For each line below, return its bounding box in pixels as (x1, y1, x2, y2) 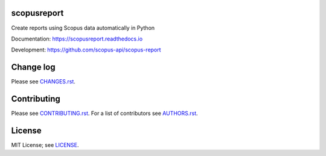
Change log (11, 62, 56, 73)
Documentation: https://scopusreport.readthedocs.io (11, 35, 143, 42)
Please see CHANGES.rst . (11, 78, 75, 85)
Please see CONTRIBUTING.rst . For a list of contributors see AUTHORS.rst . (11, 109, 199, 117)
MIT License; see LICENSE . (11, 141, 79, 149)
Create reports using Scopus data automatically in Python (11, 24, 155, 31)
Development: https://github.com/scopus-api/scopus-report (11, 46, 161, 54)
